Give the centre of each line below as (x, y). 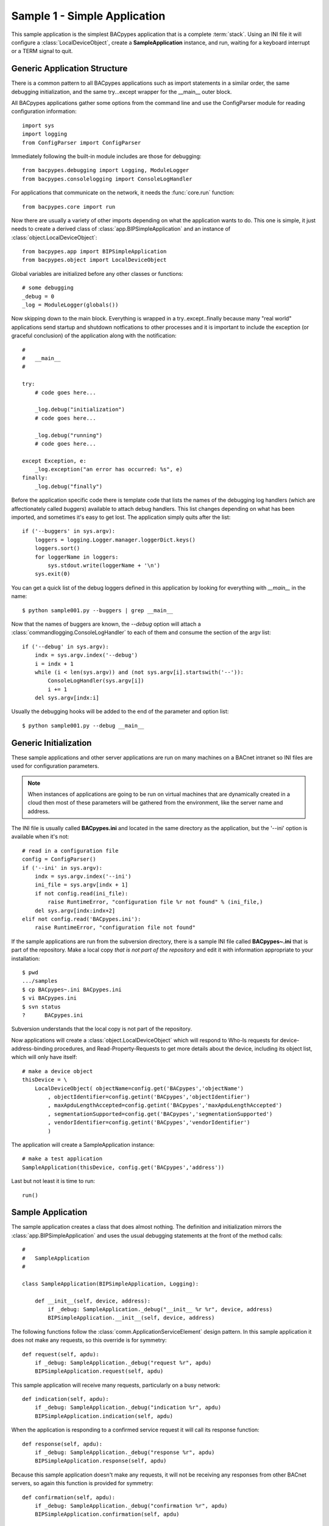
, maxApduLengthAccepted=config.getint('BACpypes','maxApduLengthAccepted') (165, 1105)
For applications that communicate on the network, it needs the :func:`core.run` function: (123, 193)
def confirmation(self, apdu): (69, 1497)
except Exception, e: (54, 461)
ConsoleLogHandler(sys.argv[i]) (96, 681)
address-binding (32, 1049)
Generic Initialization (51, 743)
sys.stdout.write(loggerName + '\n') (104, 565)
